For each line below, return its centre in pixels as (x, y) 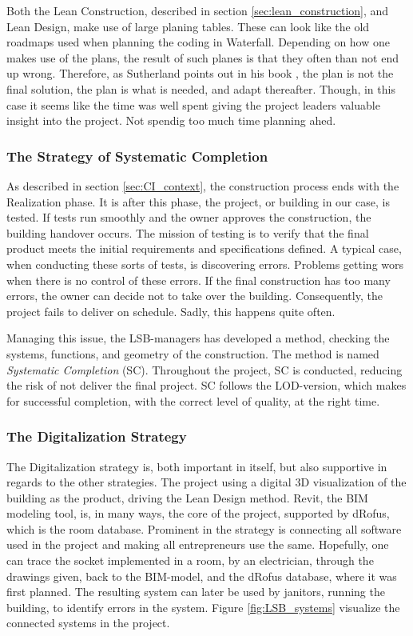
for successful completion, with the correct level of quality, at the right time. (193, 400)
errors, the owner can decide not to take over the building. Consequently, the (195, 296)
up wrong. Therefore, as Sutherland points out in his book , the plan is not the (200, 73)
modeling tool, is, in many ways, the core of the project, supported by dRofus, (198, 513)
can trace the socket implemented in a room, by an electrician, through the (190, 560)
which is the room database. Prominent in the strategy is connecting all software (204, 528)
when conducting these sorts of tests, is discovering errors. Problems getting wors (205, 264)
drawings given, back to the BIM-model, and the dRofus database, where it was (202, 576)
